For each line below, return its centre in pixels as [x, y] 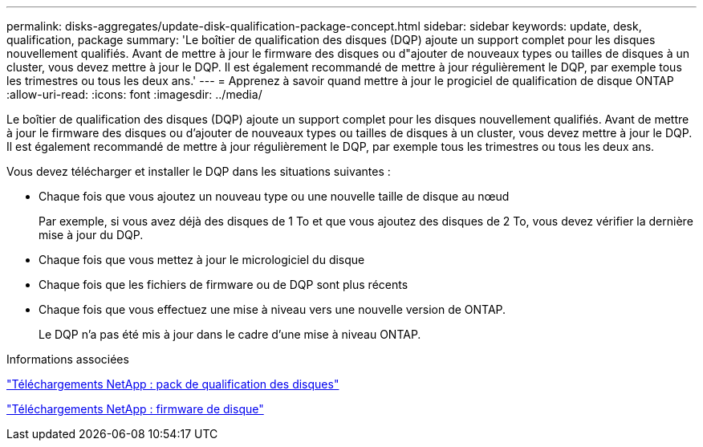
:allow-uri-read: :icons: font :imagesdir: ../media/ [134, 94]
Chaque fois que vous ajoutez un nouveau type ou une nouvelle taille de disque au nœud [274, 196]
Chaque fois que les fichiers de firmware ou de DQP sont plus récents [223, 284]
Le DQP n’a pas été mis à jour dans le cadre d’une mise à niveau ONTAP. [230, 334]
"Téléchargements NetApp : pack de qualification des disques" [173, 384]
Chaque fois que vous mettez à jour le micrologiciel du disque [202, 260]
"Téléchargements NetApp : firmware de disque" [135, 409]
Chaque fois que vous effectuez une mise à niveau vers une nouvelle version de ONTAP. [272, 309]
